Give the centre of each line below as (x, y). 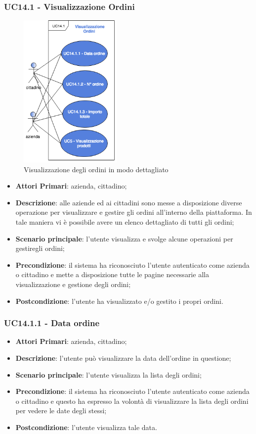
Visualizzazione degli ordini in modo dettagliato (96, 169)
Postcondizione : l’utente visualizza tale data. (86, 427)
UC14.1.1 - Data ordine (52, 323)
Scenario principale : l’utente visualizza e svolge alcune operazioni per (124, 238)
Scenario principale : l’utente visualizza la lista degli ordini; (108, 374)
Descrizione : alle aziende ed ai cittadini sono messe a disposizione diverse (129, 202)
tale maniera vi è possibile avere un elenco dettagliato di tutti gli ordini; (125, 222)
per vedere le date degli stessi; (61, 410)
